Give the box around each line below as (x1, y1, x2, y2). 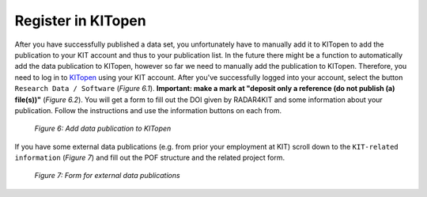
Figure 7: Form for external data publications (34, 171, 181, 180)
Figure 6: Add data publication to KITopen (34, 123, 172, 134)
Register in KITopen (14, 12, 146, 29)
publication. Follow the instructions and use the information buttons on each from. (14, 105, 282, 115)
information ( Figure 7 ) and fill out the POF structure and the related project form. (14, 153, 285, 162)
